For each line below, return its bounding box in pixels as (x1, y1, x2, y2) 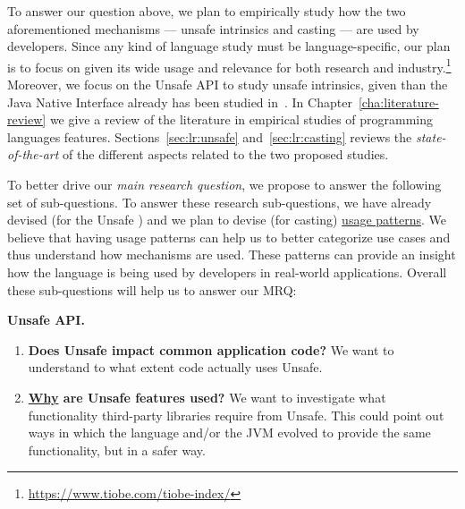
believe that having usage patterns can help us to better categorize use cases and (7, 227, 451, 246)
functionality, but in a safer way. (28, 440, 206, 459)
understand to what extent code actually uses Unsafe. (28, 358, 323, 377)
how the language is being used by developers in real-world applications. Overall (7, 262, 447, 281)
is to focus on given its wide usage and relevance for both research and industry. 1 (7, 55, 452, 76)
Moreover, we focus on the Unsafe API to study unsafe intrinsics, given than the (7, 75, 448, 94)
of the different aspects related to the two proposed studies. (63, 145, 389, 164)
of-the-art (7, 145, 59, 164)
